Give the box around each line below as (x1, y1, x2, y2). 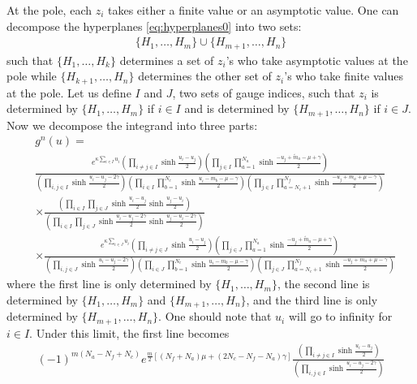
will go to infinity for (288, 308, 393, 325)
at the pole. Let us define (6, 84, 131, 101)
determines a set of (119, 51, 214, 68)
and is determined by (184, 100, 290, 117)
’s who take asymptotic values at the (226, 51, 408, 68)
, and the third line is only (246, 291, 378, 308)
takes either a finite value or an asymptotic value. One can (108, 2, 399, 18)
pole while (6, 67, 57, 84)
